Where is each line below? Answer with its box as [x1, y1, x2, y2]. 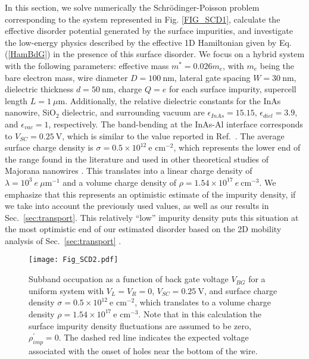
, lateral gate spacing [174, 71, 251, 83]
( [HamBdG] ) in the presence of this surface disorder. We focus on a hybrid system [5, 48, 305, 60]
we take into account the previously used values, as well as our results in [5, 199, 269, 212]
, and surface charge [204, 284, 277, 296]
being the [260, 59, 295, 71]
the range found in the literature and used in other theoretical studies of [5, 152, 269, 165]
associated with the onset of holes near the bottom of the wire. [29, 344, 258, 357]
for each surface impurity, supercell [168, 83, 296, 95]
